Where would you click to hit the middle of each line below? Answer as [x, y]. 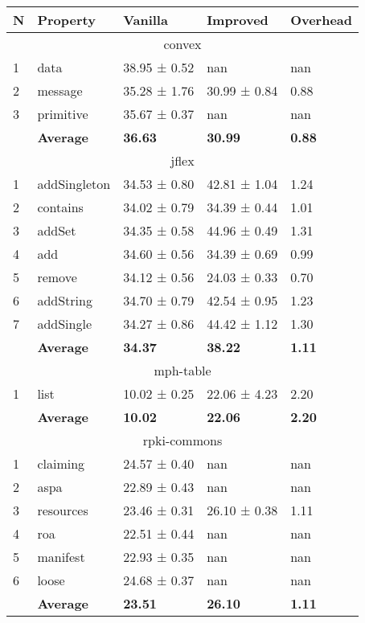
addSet [57, 230]
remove [57, 277]
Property [66, 20]
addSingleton [74, 184]
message [60, 90]
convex [182, 44]
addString [65, 300]
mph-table [182, 370]
